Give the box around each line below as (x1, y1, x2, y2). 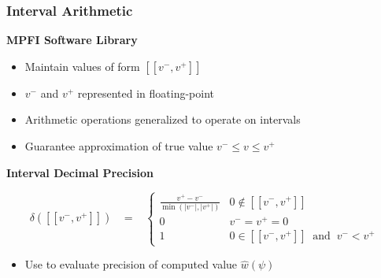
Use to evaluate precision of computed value (24, 256, 238, 272)
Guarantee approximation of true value (24, 138, 213, 154)
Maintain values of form (24, 57, 140, 74)
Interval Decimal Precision (6, 164, 154, 180)
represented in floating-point (77, 84, 215, 101)
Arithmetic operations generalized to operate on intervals (24, 111, 301, 128)
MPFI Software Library (6, 32, 138, 48)
